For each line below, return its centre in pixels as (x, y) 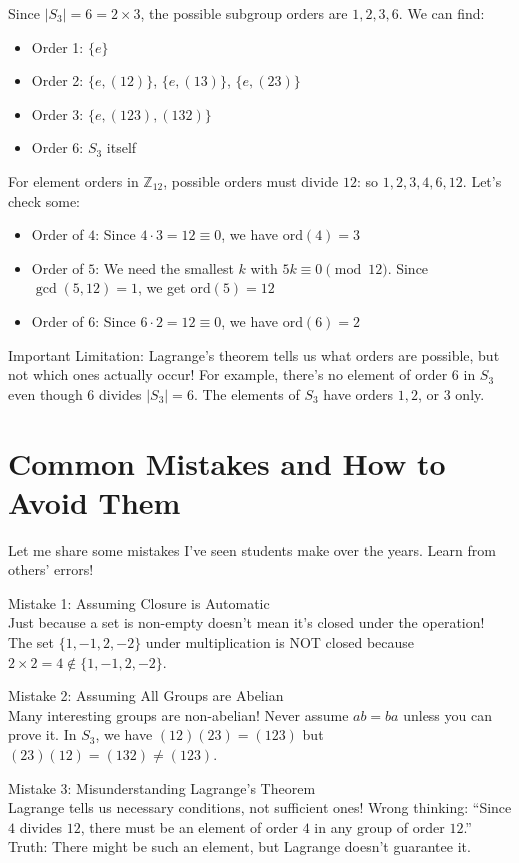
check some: (44, 200)
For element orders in (73, 180)
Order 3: (57, 113)
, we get (161, 287)
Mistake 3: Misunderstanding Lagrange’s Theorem (162, 787)
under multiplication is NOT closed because (280, 642)
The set (31, 642)
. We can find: (441, 13)
